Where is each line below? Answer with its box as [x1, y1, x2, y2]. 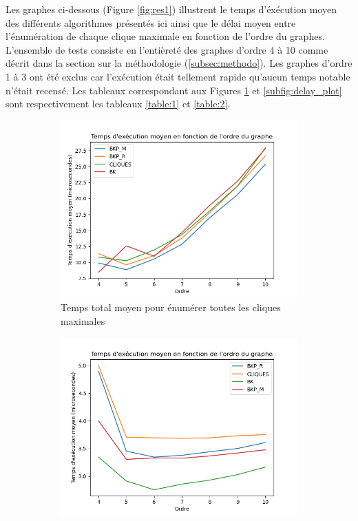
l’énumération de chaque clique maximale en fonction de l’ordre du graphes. [6, 29, 325, 43]
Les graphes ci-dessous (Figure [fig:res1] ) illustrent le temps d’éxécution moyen [6, 2, 337, 16]
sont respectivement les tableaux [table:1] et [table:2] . [6, 96, 231, 111]
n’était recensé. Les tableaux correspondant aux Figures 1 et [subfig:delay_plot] [6, 83, 342, 97]
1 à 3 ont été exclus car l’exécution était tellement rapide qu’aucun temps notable [6, 69, 350, 83]
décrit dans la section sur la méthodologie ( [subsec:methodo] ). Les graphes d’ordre [6, 56, 352, 70]
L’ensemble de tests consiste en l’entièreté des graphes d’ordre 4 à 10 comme [6, 42, 328, 56]
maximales [61, 313, 105, 328]
